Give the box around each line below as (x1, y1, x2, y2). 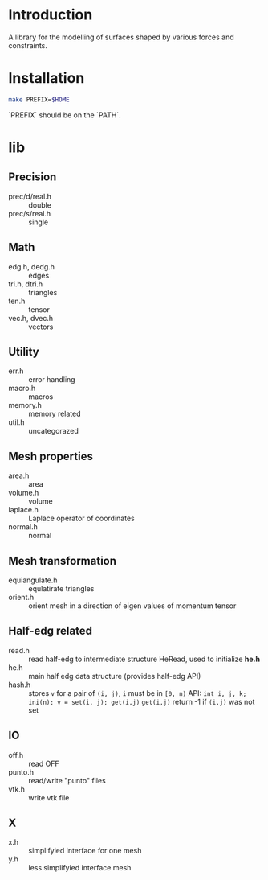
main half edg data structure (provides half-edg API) (28, 671, 201, 681)
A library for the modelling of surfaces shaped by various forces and (8, 32, 234, 42)
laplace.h (8, 505, 39, 515)
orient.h (8, 593, 35, 602)
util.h (8, 417, 25, 427)
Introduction (8, 6, 93, 24)
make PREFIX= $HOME (8, 95, 70, 104)
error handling (28, 375, 75, 384)
